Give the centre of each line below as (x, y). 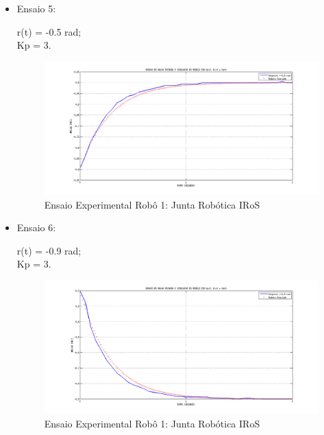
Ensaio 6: (36, 227)
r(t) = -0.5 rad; (49, 31)
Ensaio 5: (36, 8)
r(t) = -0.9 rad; (49, 250)
